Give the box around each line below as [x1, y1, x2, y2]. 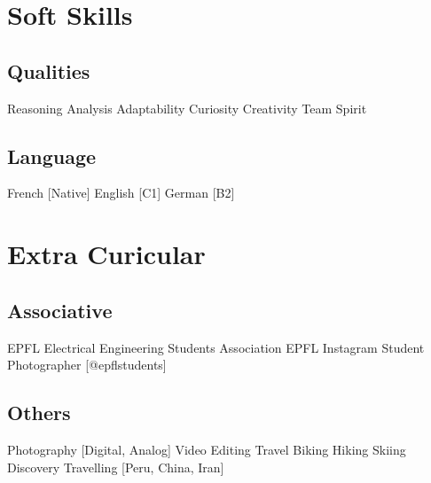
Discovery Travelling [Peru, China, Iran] [7, 457, 224, 476]
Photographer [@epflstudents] [7, 355, 167, 374]
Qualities [7, 57, 90, 84]
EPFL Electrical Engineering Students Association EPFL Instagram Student [7, 338, 425, 356]
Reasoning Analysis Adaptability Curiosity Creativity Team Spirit [7, 98, 367, 117]
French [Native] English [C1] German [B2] [7, 183, 235, 202]
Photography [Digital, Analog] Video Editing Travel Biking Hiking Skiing [7, 440, 406, 458]
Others [7, 399, 71, 426]
